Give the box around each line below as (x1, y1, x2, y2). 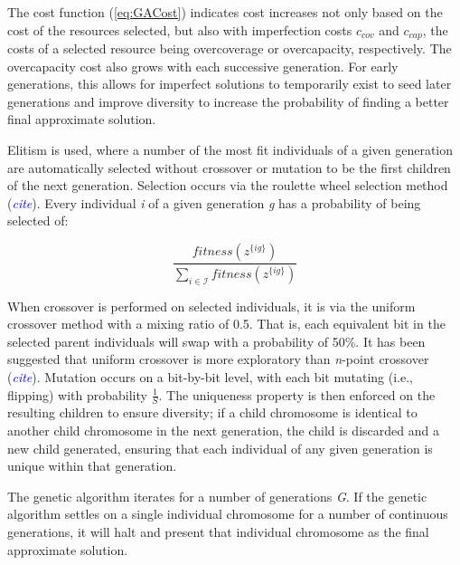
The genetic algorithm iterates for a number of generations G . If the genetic (7, 486, 427, 505)
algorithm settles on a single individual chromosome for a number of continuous (7, 504, 448, 523)
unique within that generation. (7, 456, 177, 475)
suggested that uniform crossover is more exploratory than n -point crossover (7, 350, 429, 369)
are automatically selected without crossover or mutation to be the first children (7, 158, 451, 177)
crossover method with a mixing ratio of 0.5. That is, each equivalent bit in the (7, 314, 446, 333)
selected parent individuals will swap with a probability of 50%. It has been (7, 331, 426, 350)
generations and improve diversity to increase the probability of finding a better (7, 91, 449, 110)
